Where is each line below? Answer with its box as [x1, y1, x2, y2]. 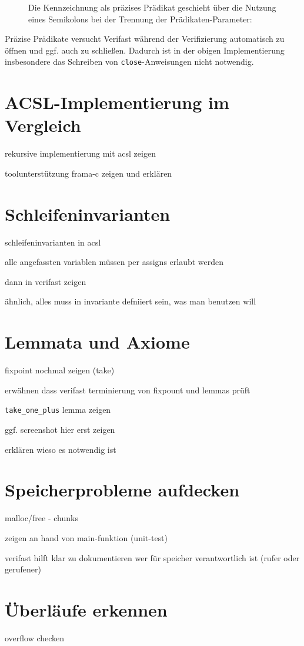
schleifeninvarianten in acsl [5, 236, 101, 248]
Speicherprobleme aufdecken [5, 478, 240, 502]
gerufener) [5, 563, 41, 575]
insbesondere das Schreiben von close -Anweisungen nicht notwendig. [5, 55, 254, 68]
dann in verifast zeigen [5, 275, 86, 287]
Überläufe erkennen [5, 597, 168, 621]
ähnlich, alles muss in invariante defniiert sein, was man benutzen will [5, 295, 256, 307]
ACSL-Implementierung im [5, 90, 229, 114]
